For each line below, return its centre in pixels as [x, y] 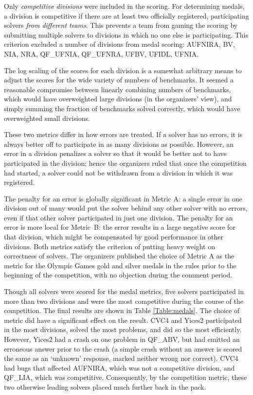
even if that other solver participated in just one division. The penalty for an [118, 217]
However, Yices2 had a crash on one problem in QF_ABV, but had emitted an [122, 339]
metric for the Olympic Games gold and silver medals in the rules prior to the [120, 265]
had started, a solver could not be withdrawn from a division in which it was [118, 172]
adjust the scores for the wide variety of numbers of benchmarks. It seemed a [119, 80]
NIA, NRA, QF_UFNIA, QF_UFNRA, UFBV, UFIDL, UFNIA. [101, 53]
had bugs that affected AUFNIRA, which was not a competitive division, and [119, 367]
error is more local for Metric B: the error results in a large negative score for [120, 227]
